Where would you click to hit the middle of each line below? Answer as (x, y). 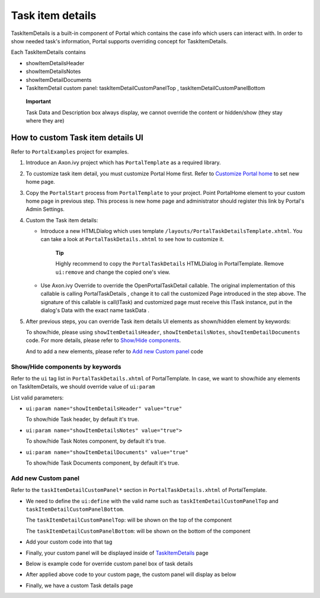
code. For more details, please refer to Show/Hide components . (103, 340)
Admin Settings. (45, 209)
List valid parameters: (37, 398)
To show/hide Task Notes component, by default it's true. (96, 441)
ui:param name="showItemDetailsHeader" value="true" (104, 409)
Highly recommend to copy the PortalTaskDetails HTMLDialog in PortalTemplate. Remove (170, 264)
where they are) (45, 121)
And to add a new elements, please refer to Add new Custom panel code (115, 351)
